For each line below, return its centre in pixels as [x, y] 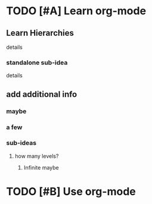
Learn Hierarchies [40, 33]
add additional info [42, 94]
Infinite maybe [41, 167]
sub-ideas [21, 143]
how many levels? [37, 156]
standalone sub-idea [37, 62]
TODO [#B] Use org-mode [71, 192]
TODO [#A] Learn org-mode [76, 11]
